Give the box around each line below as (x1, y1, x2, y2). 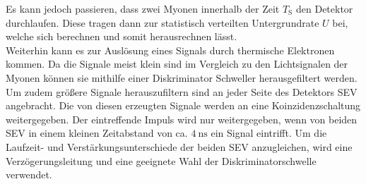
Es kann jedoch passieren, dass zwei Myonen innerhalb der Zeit (6, 1, 280, 16)
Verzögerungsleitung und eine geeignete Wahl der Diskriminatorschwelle (6, 153, 317, 168)
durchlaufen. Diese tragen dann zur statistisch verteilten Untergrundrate (6, 15, 319, 30)
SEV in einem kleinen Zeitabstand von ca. (6, 125, 188, 140)
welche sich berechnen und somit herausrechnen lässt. (6, 29, 237, 44)
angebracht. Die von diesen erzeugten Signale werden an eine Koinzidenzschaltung (6, 98, 361, 113)
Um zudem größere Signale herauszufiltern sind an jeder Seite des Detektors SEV (6, 84, 358, 99)
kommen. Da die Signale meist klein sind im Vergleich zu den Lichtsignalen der (6, 56, 348, 71)
